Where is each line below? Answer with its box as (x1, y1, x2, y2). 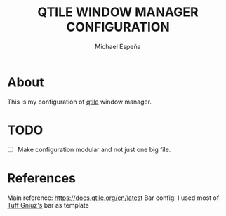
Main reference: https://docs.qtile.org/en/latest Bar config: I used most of (7, 194, 220, 202)
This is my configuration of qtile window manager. (7, 97, 152, 106)
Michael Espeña (94, 42, 142, 50)
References (7, 170, 76, 186)
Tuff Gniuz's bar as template (7, 201, 89, 209)
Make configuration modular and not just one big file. (17, 145, 171, 154)
